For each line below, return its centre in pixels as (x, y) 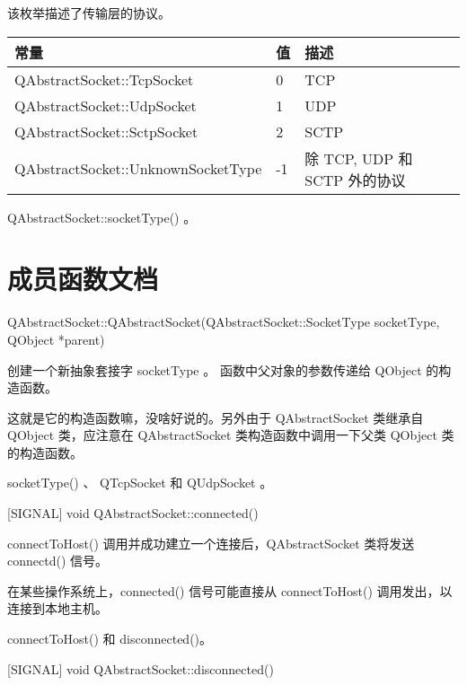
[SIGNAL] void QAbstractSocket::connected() (133, 513)
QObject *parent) (56, 339)
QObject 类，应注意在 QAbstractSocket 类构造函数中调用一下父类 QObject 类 (231, 435)
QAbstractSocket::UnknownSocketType (138, 169)
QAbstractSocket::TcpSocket (104, 79)
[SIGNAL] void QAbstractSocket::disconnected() (141, 668)
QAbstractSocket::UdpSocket (106, 105)
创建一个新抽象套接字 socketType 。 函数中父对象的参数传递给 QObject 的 (223, 369)
